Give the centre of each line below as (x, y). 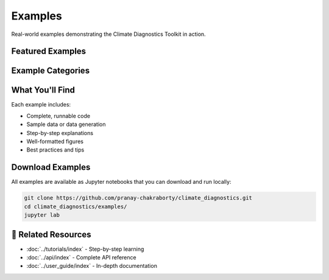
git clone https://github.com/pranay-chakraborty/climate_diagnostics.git (138, 198)
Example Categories (51, 71)
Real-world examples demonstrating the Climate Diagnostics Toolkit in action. (109, 34)
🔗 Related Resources (51, 234)
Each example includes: (41, 105)
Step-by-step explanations (60, 133)
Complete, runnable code (58, 116)
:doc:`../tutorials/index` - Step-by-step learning (85, 249)
